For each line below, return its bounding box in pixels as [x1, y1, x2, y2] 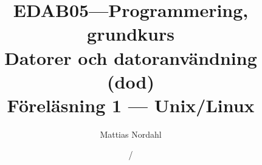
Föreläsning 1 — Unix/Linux [7, 92, 255, 117]
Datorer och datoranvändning [4, 45, 257, 70]
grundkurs [87, 21, 174, 46]
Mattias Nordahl [100, 127, 162, 140]
